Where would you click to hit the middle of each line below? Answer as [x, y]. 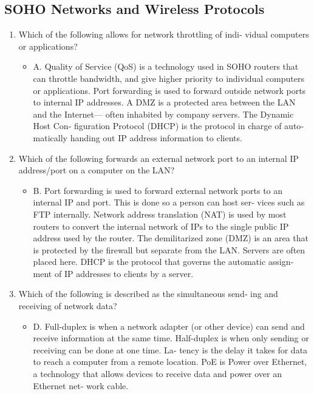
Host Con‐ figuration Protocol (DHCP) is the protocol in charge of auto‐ [169, 126]
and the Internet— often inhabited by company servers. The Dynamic [163, 114]
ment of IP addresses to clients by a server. [113, 273]
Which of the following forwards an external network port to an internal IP [159, 158]
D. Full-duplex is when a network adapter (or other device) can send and [169, 326]
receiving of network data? [68, 306]
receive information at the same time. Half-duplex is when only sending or [171, 338]
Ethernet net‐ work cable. [81, 385]
